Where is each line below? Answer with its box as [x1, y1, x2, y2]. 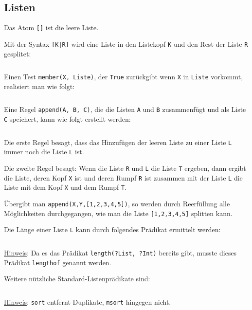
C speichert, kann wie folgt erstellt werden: [4, 114, 131, 124]
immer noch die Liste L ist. [4, 146, 84, 157]
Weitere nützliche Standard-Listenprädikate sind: [4, 274, 150, 284]
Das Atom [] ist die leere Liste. [4, 22, 99, 33]
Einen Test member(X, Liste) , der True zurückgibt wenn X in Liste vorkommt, [4, 72, 243, 82]
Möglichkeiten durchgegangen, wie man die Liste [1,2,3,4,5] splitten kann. [4, 208, 233, 218]
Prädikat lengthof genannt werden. [4, 257, 111, 267]
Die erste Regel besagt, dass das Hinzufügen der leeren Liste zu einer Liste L [4, 137, 232, 147]
